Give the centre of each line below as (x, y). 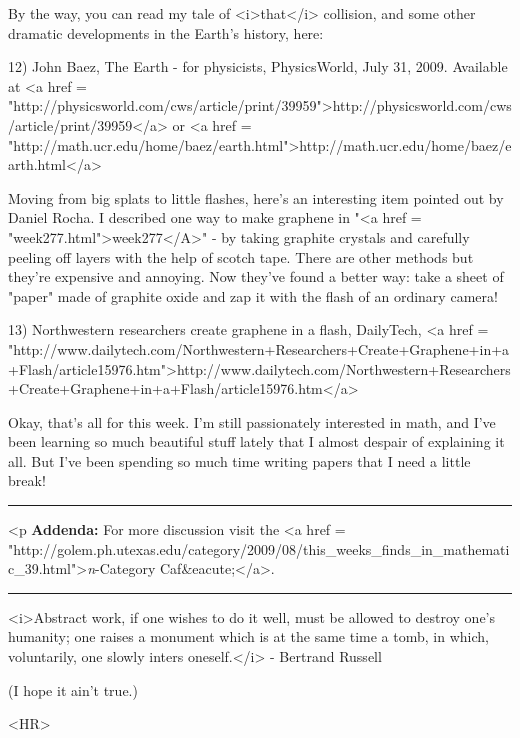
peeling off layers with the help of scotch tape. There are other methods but (241, 256)
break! (27, 480)
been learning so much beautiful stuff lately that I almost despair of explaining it (256, 441)
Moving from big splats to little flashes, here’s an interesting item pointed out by (256, 197)
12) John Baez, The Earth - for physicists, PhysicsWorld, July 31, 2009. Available (258, 66)
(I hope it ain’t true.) (73, 689)
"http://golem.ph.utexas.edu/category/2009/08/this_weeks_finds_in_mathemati (259, 548)
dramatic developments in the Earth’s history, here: (166, 32)
